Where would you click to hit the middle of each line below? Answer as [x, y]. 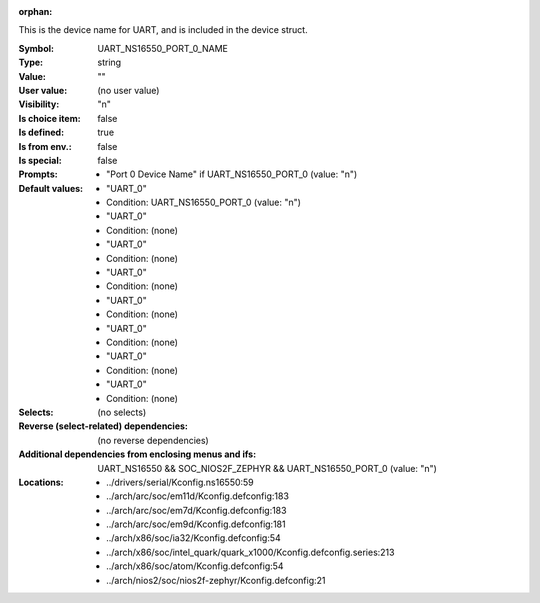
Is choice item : [49, 118]
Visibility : [39, 104]
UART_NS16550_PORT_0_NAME [163, 48]
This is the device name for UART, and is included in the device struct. [163, 30]
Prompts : [38, 174]
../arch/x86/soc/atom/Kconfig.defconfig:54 [195, 566]
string [109, 62]
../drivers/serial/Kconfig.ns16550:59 [180, 482]
